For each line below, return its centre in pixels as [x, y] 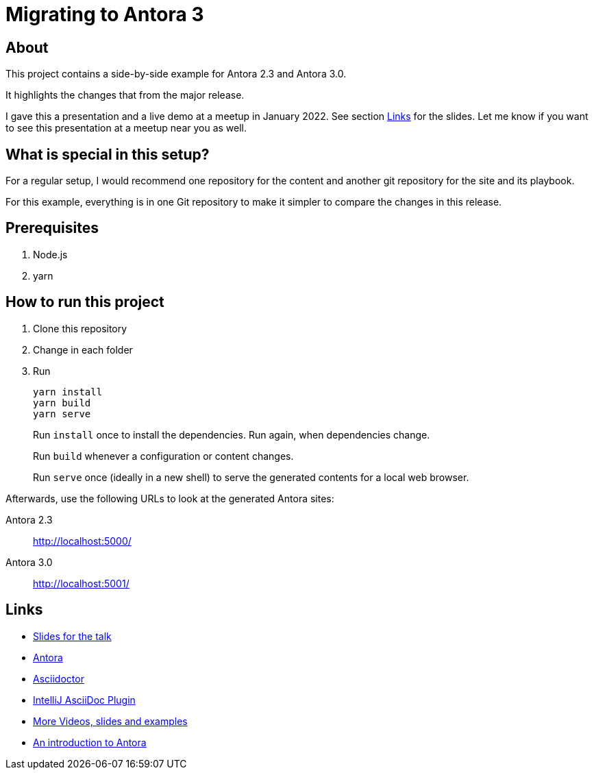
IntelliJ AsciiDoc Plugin [84, 700]
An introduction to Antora [90, 742]
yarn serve [62, 414]
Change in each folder [83, 349]
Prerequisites [52, 228]
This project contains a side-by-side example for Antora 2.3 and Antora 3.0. [176, 74]
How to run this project [85, 302]
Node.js [50, 254]
